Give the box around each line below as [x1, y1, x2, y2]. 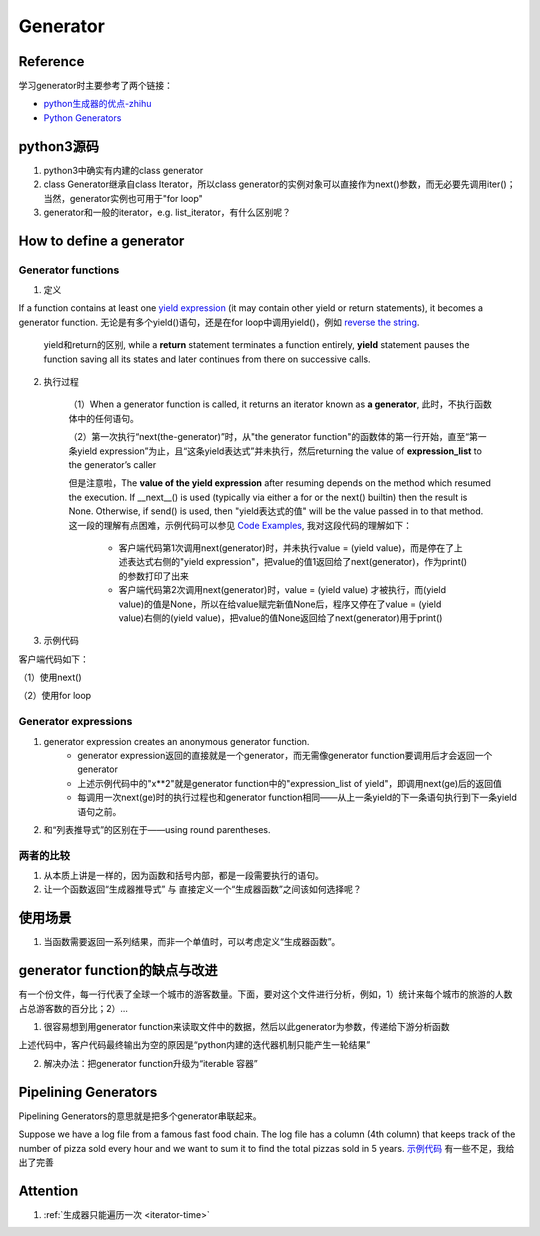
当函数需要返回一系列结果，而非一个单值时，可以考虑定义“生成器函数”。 [43, 936, 341, 948]
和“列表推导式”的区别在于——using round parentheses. [43, 823, 271, 835]
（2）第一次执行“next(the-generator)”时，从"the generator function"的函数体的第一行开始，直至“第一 [68, 431, 487, 443]
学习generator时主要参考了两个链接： [18, 80, 174, 92]
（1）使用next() [18, 671, 82, 684]
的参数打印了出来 [118, 570, 189, 582]
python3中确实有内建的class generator [43, 164, 204, 176]
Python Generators [43, 111, 122, 124]
